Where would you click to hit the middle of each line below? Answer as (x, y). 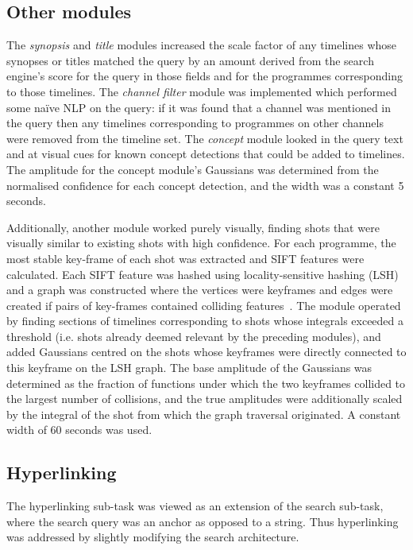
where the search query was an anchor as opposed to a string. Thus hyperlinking (203, 521)
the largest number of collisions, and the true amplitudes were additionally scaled (205, 399)
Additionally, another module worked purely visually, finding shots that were (193, 227)
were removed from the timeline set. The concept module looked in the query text (205, 138)
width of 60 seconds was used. (79, 430)
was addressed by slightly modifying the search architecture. (153, 537)
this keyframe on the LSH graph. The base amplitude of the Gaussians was (189, 368)
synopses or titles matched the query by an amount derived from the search (190, 60)
